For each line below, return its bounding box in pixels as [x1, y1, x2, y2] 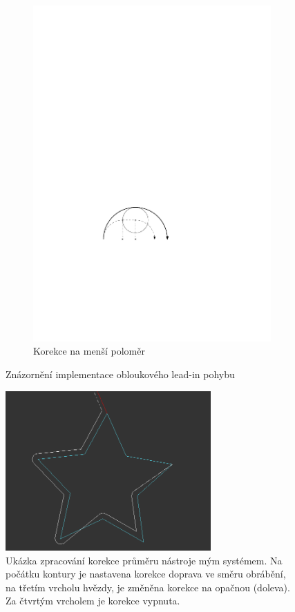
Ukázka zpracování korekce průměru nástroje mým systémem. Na [6, 553, 283, 567]
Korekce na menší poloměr [33, 344, 145, 358]
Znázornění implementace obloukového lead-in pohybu [6, 366, 235, 381]
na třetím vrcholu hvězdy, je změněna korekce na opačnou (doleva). [6, 580, 290, 594]
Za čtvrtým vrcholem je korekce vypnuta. [6, 593, 180, 608]
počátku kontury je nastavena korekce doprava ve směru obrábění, [6, 566, 286, 581]
